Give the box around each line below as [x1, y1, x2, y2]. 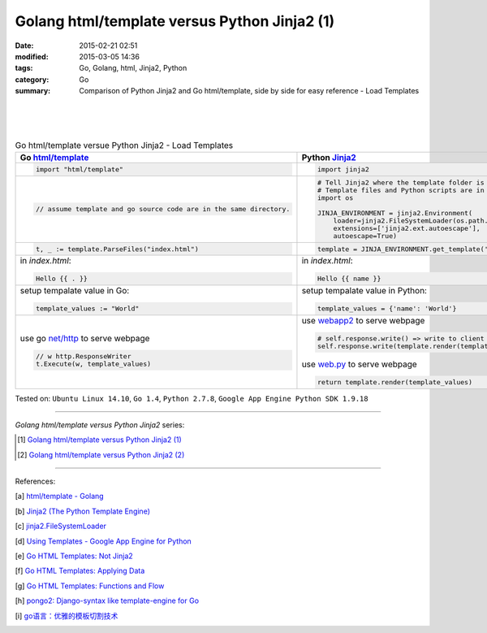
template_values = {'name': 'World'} [317, 305, 457, 313]
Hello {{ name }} [317, 275, 381, 284]
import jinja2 [317, 165, 369, 174]
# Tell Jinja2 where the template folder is [317, 178, 485, 187]
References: [15, 476, 56, 487]
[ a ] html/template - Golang [15, 492, 105, 501]
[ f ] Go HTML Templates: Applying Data [15, 566, 145, 576]
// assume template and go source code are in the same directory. [35, 205, 291, 214]
